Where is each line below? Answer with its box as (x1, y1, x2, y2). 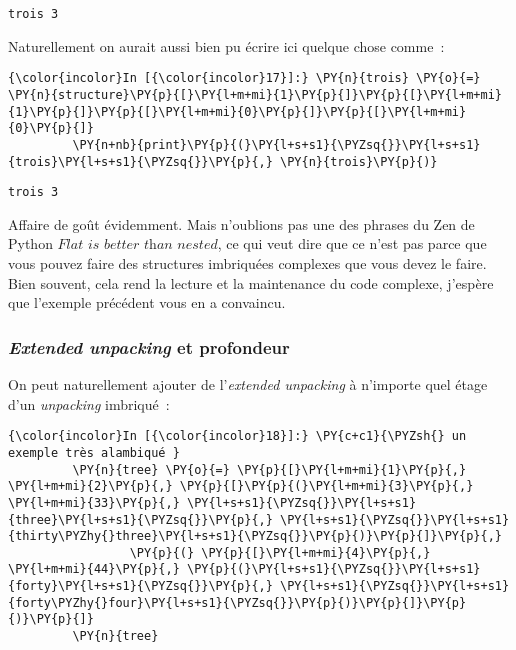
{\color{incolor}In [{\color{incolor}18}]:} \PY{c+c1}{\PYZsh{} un (8, 429, 467, 444)
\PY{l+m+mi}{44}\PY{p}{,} (8, 562, 180, 577)
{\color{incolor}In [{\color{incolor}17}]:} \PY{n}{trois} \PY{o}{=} (8, 71, 481, 86)
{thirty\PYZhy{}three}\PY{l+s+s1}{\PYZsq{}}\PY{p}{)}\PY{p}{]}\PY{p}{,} (8, 529, 502, 544)
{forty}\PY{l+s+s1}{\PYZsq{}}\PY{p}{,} (8, 579, 273, 594)
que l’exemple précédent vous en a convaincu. (8, 292, 286, 313)
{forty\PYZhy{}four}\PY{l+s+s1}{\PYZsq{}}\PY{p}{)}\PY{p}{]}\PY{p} (8, 595, 467, 610)
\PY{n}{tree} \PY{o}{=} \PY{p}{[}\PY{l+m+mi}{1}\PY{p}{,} (72, 462, 467, 477)
